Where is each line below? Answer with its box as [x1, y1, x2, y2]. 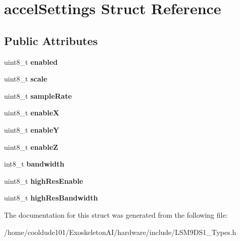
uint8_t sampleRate [4, 90, 72, 101]
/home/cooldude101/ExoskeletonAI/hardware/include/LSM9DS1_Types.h [4, 226, 236, 237]
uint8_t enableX [4, 107, 60, 118]
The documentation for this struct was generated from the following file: [4, 209, 228, 220]
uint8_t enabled [4, 56, 58, 67]
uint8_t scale [4, 73, 47, 84]
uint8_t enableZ [4, 141, 58, 152]
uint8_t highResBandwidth [4, 192, 98, 203]
